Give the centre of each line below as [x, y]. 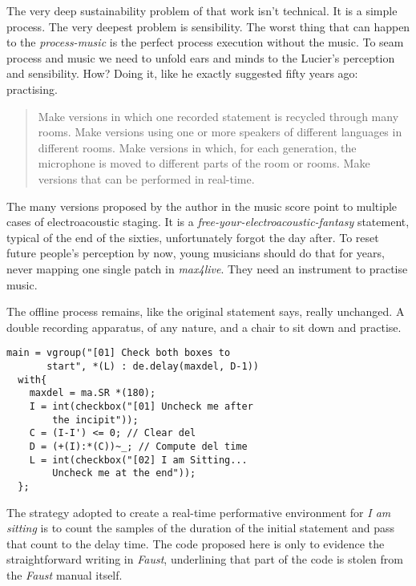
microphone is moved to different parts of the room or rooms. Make [204, 163]
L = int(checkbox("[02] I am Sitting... [138, 460]
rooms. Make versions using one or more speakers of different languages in [220, 132]
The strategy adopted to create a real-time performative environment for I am [199, 512]
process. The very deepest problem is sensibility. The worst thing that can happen [208, 26]
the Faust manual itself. [65, 574]
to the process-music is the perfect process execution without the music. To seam [205, 42]
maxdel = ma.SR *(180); [93, 393]
